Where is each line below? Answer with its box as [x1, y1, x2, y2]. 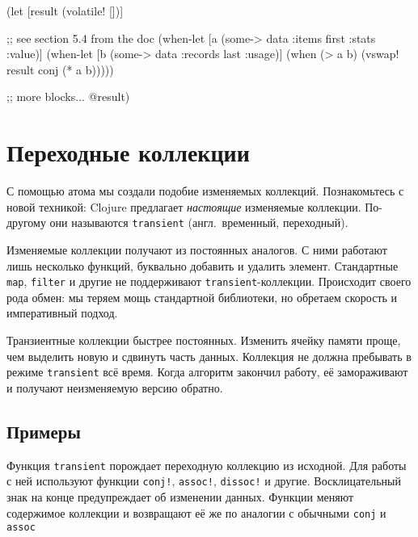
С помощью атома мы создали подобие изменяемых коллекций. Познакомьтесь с [6, 182, 404, 199]
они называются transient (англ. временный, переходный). [49, 214, 348, 231]
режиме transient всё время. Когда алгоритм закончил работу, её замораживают [6, 363, 408, 380]
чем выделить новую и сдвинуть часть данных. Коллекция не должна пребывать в [6, 347, 412, 364]
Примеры [6, 418, 81, 443]
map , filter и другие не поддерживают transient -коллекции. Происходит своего [6, 273, 412, 290]
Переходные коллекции [6, 136, 250, 169]
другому [6, 214, 46, 231]
